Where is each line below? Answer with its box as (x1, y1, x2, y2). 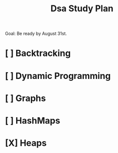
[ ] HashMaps (5, 115, 60, 126)
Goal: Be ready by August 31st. (5, 30, 67, 37)
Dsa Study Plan (50, 3, 114, 14)
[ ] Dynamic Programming (5, 70, 111, 81)
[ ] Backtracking (5, 48, 71, 59)
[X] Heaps (5, 138, 47, 149)
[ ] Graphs (5, 93, 46, 103)
